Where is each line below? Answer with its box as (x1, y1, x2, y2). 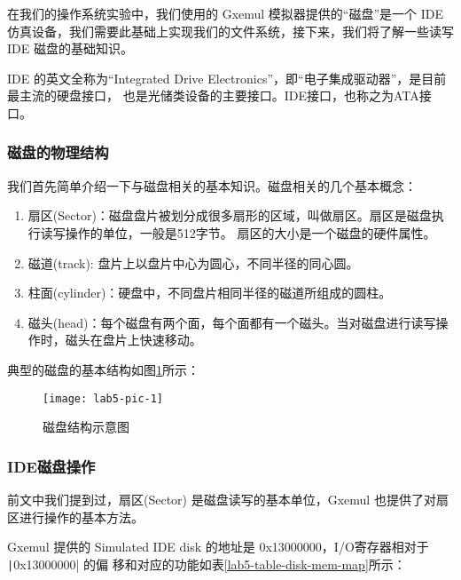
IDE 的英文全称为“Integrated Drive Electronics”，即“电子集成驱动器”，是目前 (7, 68, 447, 87)
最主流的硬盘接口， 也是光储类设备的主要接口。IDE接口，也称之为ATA (7, 86, 419, 105)
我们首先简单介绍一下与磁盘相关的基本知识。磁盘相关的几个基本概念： (7, 176, 417, 195)
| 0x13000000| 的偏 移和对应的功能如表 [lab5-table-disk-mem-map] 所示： (7, 554, 406, 573)
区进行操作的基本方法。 (7, 507, 144, 526)
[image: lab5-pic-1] (43, 392, 164, 405)
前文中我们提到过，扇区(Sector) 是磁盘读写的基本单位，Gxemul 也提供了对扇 (7, 490, 449, 508)
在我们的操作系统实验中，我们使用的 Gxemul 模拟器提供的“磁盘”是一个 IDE (7, 4, 444, 22)
